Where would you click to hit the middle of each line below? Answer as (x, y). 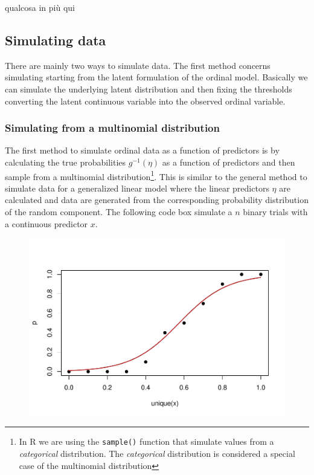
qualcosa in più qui (40, 7)
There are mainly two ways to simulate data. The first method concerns (138, 65)
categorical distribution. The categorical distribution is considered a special (157, 453)
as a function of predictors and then (229, 162)
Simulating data (56, 40)
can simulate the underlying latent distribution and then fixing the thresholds (149, 89)
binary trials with (275, 212)
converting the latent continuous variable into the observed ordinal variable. (145, 101)
